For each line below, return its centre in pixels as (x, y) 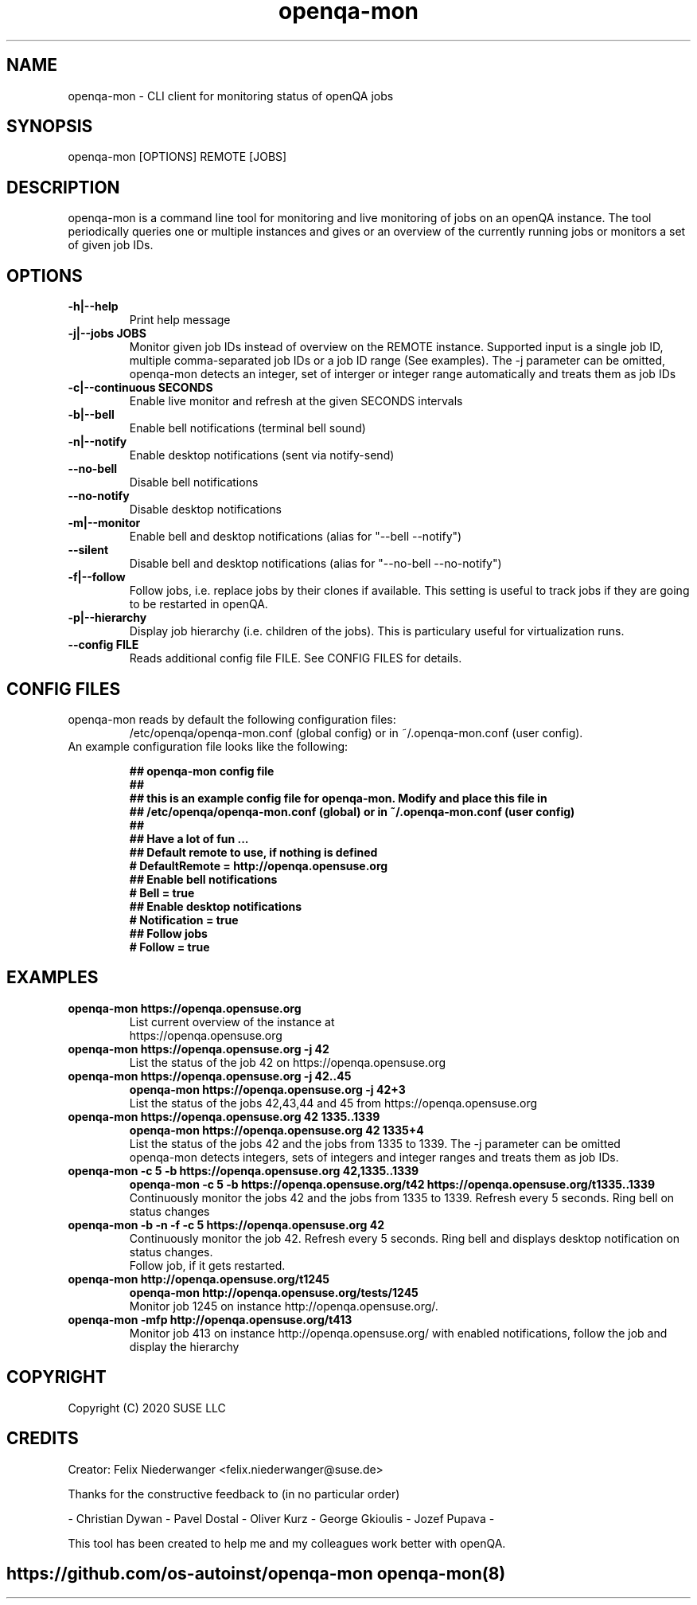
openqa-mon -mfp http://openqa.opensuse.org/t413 (210, 1319)
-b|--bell (91, 415)
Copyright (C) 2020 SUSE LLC (147, 1408)
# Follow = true (169, 947)
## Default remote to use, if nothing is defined (253, 852)
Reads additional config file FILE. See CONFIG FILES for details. (296, 658)
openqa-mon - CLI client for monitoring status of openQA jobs (231, 96)
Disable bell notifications (194, 482)
